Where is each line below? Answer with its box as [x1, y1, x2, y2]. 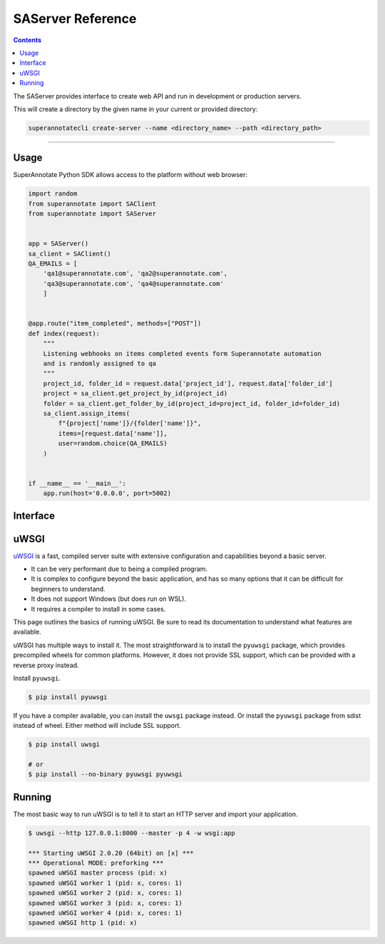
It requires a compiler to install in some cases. [31, 604, 166, 613]
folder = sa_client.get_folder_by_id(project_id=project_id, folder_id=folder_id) [43, 400, 341, 407]
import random [28, 190, 78, 198]
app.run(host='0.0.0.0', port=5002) [43, 489, 171, 497]
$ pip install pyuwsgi [28, 693, 108, 701]
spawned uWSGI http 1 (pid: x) [28, 919, 138, 927]
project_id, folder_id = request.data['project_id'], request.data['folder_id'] [43, 379, 333, 387]
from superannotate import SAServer [28, 210, 157, 218]
